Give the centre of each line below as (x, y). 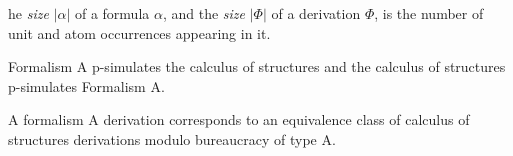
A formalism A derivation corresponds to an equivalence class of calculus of (239, 119)
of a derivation (316, 13)
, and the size (204, 13)
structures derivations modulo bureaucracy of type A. (172, 138)
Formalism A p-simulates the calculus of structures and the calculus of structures (257, 66)
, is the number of (429, 13)
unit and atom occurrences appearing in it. (139, 32)
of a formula (112, 13)
